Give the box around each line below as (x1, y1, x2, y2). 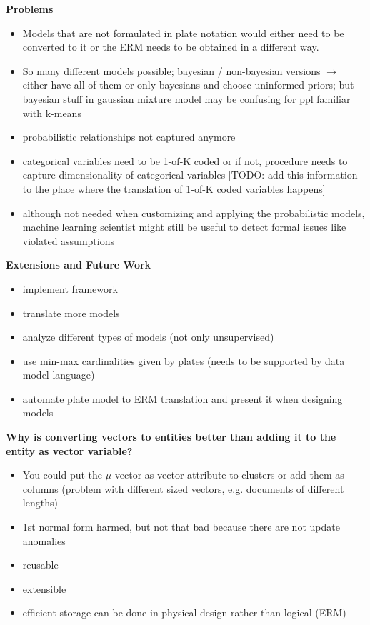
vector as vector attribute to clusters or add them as (114, 467, 344, 482)
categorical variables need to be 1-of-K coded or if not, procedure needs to (22, 153, 348, 168)
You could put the (22, 467, 103, 482)
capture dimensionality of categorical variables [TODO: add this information (22, 167, 358, 182)
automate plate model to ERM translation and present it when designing (22, 391, 343, 406)
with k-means (22, 105, 81, 120)
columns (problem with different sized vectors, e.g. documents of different (22, 481, 344, 496)
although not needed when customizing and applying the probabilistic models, (22, 205, 365, 220)
